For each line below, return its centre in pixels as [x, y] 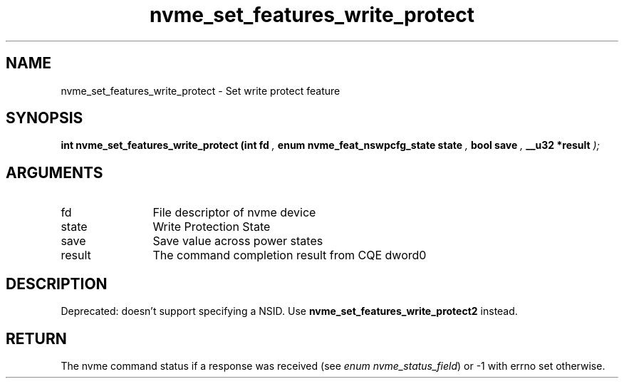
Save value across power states [238, 241]
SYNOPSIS [45, 118]
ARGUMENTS [54, 172]
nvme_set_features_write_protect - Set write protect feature [201, 90]
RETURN [36, 338]
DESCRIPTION [57, 284]
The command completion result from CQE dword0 [290, 255]
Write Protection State [212, 227]
